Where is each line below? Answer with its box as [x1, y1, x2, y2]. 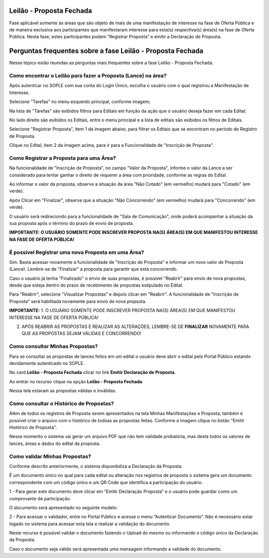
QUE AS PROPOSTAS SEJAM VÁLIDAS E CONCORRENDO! [21, 331, 141, 336]
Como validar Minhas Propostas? [9, 453, 92, 460]
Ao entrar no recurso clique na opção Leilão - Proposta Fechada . [9, 378, 144, 384]
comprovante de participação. [9, 495, 71, 501]
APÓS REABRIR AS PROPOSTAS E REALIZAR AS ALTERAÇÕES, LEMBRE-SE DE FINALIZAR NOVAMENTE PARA [21, 324, 249, 330]
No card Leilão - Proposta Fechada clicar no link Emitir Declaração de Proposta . [9, 369, 176, 375]
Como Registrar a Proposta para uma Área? [9, 154, 117, 161]
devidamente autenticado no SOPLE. [9, 360, 85, 366]
